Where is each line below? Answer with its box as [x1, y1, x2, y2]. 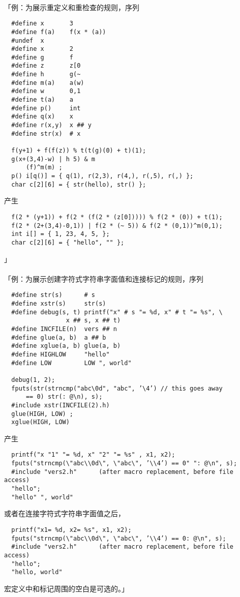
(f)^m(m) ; [25, 164, 63, 171]
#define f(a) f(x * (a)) [11, 28, 106, 36]
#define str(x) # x [11, 130, 81, 137]
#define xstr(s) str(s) [11, 300, 106, 307]
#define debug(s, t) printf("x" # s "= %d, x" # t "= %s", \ [11, 308, 223, 316]
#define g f [11, 53, 74, 61]
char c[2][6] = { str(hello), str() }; [11, 181, 146, 188]
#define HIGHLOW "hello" [11, 350, 110, 358]
